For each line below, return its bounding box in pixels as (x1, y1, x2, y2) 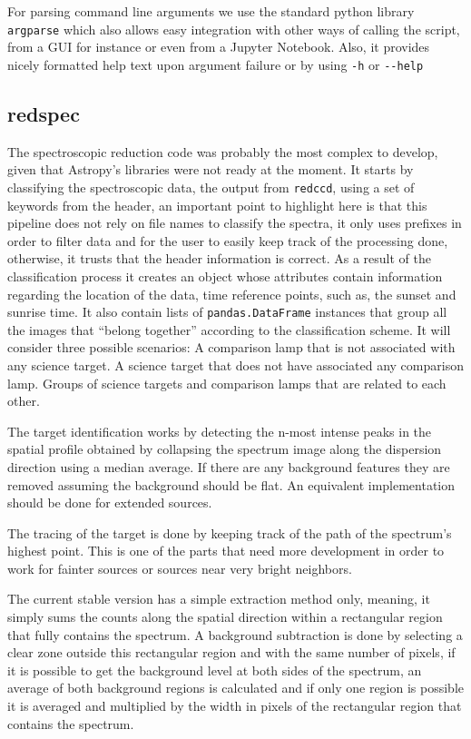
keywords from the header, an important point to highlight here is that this (7, 195, 427, 214)
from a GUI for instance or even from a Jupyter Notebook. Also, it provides (7, 37, 430, 56)
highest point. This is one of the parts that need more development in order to (7, 541, 445, 560)
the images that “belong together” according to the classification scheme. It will (7, 320, 451, 339)
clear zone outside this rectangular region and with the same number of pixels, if (7, 643, 456, 662)
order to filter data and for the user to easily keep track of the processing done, (7, 231, 448, 250)
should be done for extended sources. (7, 493, 212, 512)
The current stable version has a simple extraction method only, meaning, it (7, 589, 430, 608)
